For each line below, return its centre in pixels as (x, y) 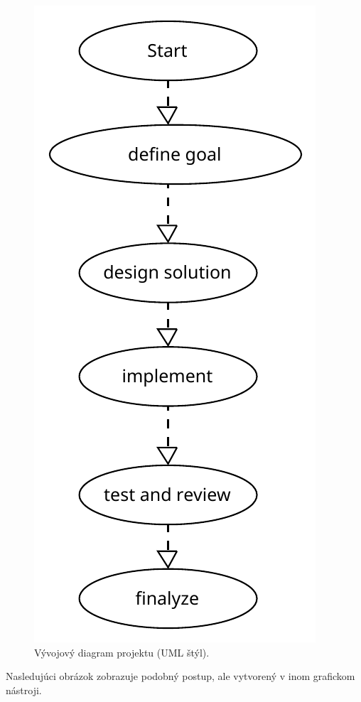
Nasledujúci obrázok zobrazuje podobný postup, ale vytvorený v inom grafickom (180, 676)
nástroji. (24, 690)
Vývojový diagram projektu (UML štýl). (122, 652)
